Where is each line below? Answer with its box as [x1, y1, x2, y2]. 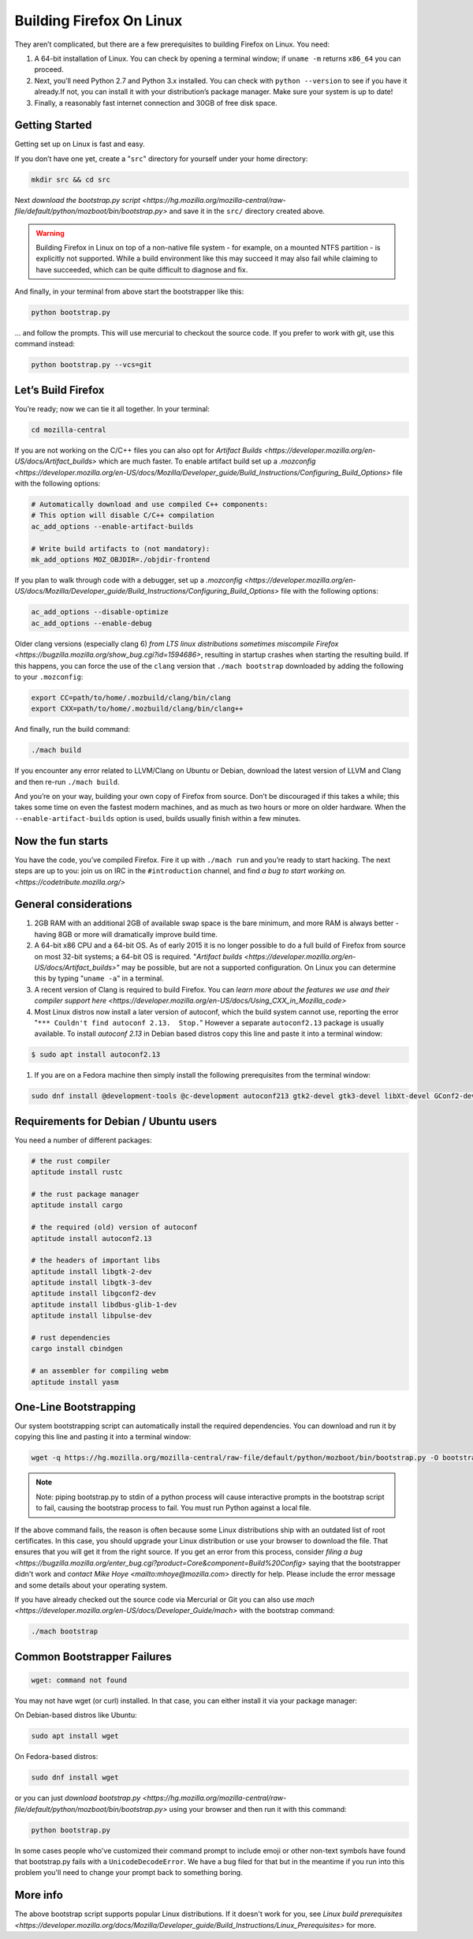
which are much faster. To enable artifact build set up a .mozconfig [99, 456, 316, 466]
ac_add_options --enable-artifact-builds [31, 522, 194, 531]
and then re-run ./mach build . [14, 777, 120, 786]
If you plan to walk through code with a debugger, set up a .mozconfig [14, 576, 243, 585]
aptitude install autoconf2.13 [31, 1234, 153, 1243]
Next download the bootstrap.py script [14, 195, 141, 204]
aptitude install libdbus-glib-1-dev [31, 1300, 177, 1309]
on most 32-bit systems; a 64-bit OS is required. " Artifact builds [34, 951, 243, 961]
